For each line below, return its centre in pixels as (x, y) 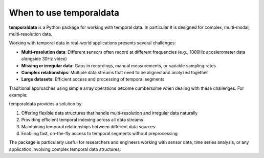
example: (18, 95)
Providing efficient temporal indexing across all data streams (82, 120)
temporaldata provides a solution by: (46, 104)
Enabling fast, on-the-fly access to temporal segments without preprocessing (99, 134)
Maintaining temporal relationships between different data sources (88, 126)
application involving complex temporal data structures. (65, 149)
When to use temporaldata (64, 13)
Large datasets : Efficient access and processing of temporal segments (93, 79)
